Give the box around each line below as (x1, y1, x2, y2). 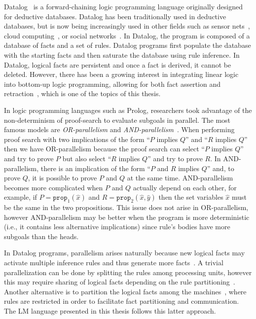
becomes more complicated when (4, 182, 103, 192)
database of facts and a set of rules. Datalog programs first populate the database (4, 40, 251, 50)
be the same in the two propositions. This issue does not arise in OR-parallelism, (4, 202, 249, 213)
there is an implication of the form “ (40, 163, 150, 173)
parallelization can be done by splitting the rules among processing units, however (4, 267, 252, 277)
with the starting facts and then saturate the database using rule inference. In (4, 49, 240, 60)
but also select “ (62, 153, 111, 163)
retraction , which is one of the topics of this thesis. (4, 88, 161, 99)
